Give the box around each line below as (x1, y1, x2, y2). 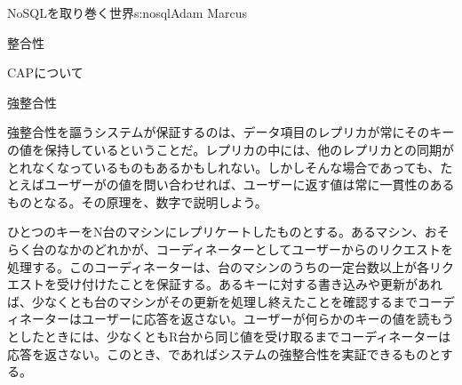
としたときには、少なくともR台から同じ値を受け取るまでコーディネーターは (7, 326, 451, 345)
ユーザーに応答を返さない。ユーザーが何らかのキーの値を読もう (81, 309, 455, 328)
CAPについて (7, 63, 84, 82)
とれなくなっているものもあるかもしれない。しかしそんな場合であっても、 (7, 157, 441, 176)
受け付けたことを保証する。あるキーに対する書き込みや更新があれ (56, 275, 442, 293)
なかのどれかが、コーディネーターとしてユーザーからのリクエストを (56, 239, 454, 258)
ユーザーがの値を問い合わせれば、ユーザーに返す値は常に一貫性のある (44, 175, 455, 194)
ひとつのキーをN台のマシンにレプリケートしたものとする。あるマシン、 (7, 222, 425, 241)
